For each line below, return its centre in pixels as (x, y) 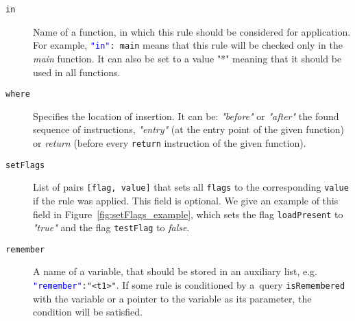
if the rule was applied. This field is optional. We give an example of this (186, 200)
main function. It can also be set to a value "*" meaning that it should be (187, 58)
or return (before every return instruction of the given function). (170, 142)
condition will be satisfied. (88, 312)
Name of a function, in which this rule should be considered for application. (192, 31)
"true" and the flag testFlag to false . (111, 227)
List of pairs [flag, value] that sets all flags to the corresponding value (191, 187)
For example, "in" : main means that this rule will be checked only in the (188, 45)
